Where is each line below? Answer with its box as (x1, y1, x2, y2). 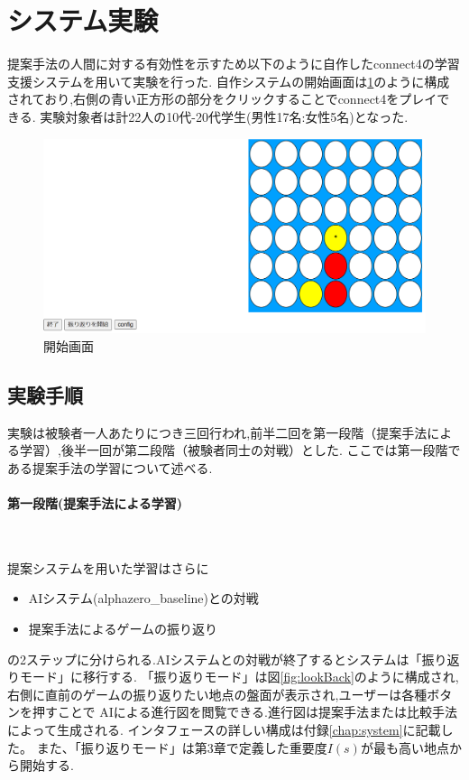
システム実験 (7, 2, 159, 39)
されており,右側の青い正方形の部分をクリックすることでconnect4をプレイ (7, 89, 437, 108)
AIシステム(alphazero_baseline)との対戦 (28, 589, 259, 608)
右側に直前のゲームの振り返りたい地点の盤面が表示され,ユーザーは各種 (7, 684, 428, 703)
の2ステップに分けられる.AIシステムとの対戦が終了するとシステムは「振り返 (7, 649, 460, 668)
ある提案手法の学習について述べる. (7, 458, 213, 477)
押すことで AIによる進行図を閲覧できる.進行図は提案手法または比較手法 (32, 702, 457, 721)
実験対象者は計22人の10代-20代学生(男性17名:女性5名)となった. (40, 107, 409, 125)
